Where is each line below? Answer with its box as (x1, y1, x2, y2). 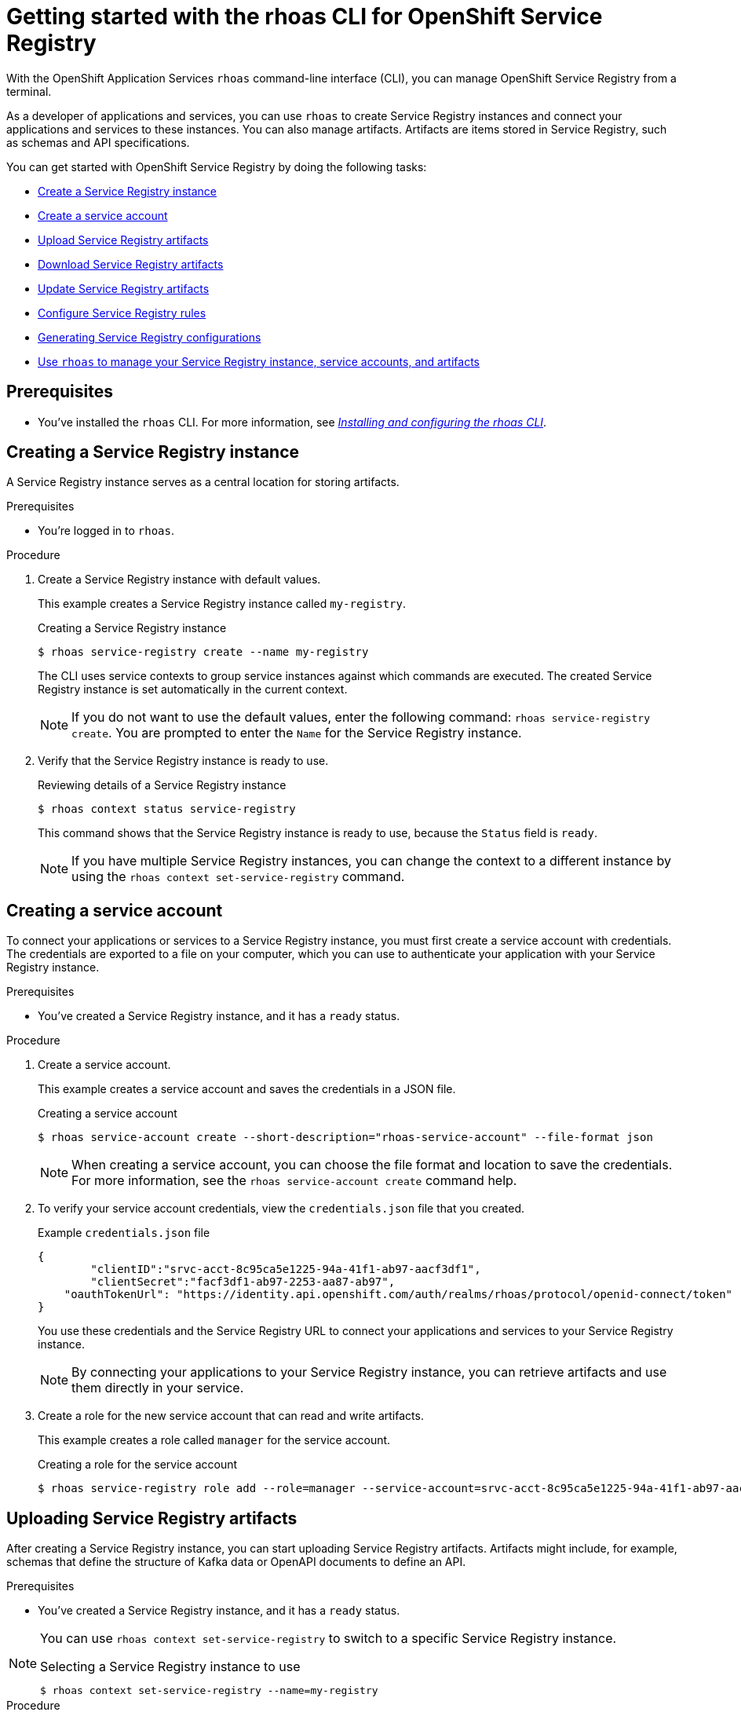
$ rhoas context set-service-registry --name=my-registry (40, 1685, 378, 1697)
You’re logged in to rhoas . (38, 524, 175, 538)
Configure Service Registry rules (38, 305, 206, 320)
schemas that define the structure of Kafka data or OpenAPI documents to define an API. (6, 1555, 466, 1569)
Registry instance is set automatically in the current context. (38, 682, 348, 697)
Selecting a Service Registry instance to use (40, 1659, 301, 1675)
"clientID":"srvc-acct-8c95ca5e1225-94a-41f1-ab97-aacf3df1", (90, 1263, 481, 1276)
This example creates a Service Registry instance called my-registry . (38, 597, 406, 611)
